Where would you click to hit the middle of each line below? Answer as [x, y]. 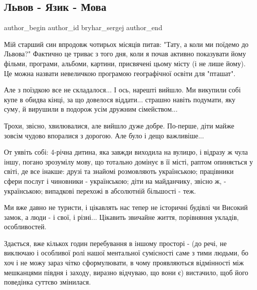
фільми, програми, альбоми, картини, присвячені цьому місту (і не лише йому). [125, 63]
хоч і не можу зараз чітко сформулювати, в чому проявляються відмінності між [124, 263]
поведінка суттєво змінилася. [48, 282]
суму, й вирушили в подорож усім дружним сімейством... [91, 109]
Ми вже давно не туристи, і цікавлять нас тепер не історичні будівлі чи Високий [126, 207]
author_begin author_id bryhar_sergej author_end [83, 27]
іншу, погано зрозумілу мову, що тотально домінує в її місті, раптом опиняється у [128, 161]
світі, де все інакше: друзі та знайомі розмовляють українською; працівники [119, 171]
